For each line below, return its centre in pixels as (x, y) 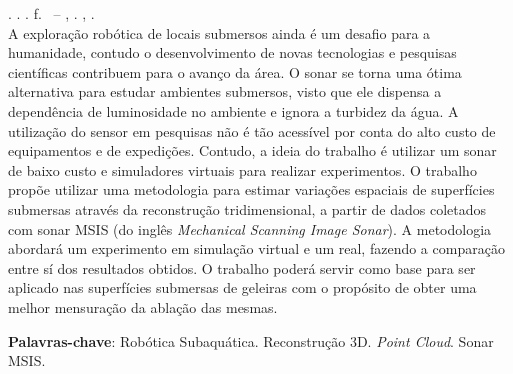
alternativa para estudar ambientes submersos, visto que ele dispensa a (225, 91)
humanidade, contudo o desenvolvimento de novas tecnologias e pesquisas (232, 52)
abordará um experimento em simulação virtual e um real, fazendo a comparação (256, 248)
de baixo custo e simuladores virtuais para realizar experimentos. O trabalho (242, 169)
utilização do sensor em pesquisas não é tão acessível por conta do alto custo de (252, 130)
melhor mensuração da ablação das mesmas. (143, 306)
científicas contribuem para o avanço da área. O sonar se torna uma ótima (235, 71)
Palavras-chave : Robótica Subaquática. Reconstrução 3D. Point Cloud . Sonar (251, 340)
